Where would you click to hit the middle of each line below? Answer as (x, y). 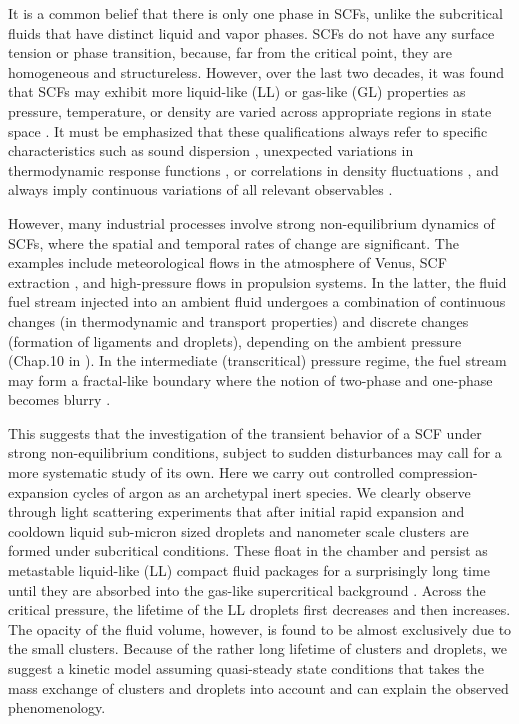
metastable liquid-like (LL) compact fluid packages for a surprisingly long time (249, 570)
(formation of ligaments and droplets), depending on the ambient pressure (235, 340)
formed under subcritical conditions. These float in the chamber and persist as (248, 550)
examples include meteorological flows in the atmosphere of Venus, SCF (227, 262)
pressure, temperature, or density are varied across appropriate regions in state (250, 110)
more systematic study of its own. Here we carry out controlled (201, 472)
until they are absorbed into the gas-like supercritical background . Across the (247, 589)
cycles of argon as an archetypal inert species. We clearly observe (272, 491)
